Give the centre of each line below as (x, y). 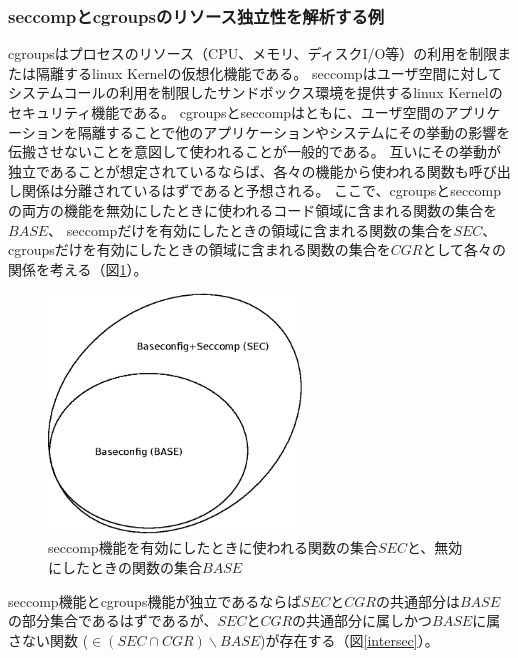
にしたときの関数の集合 (125, 567)
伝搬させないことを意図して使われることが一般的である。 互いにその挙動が (255, 151)
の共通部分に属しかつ (362, 620)
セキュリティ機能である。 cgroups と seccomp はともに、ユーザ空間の (226, 112)
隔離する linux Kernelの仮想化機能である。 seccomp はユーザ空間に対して (268, 72)
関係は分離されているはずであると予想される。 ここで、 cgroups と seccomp (261, 190)
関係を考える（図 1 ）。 (78, 268)
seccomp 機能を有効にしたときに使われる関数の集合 (213, 547)
